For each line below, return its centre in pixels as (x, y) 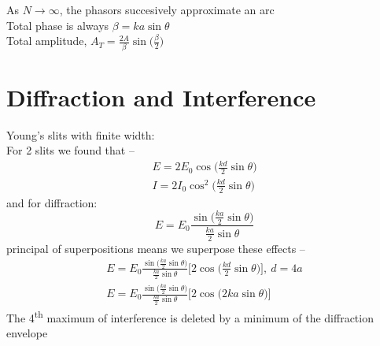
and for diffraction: (52, 202)
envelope (27, 332)
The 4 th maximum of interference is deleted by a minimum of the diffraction (190, 316)
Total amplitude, (47, 41)
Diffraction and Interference (161, 97)
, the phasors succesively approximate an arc (167, 9)
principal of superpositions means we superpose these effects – (156, 248)
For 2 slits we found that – (70, 150)
